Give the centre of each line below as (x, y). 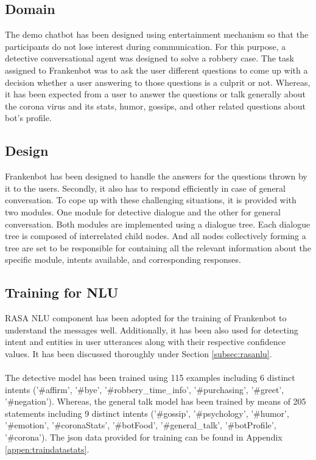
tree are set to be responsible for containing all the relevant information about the (158, 247)
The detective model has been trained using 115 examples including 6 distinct (150, 378)
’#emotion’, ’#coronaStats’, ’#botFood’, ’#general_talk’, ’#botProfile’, (141, 425)
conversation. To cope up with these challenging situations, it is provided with (151, 200)
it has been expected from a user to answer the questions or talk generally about (156, 94)
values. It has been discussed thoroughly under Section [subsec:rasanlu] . (139, 353)
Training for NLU (62, 292)
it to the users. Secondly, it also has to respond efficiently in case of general (145, 188)
